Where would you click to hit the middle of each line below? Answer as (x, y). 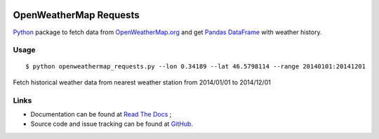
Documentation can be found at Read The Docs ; (101, 114)
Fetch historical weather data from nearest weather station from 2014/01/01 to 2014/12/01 (142, 82)
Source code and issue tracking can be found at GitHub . (112, 124)
